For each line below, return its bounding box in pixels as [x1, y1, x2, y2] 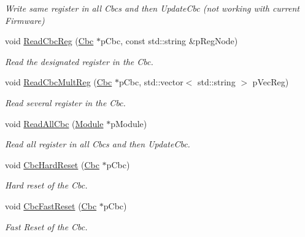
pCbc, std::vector [118, 76, 183, 88]
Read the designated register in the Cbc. [5, 55, 153, 68]
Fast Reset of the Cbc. [5, 220, 88, 233]
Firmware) [5, 14, 45, 26]
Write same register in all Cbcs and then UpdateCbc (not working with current [5, 2, 299, 14]
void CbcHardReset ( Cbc [5, 158, 99, 171]
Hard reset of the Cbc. [5, 179, 88, 192]
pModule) [110, 117, 147, 130]
